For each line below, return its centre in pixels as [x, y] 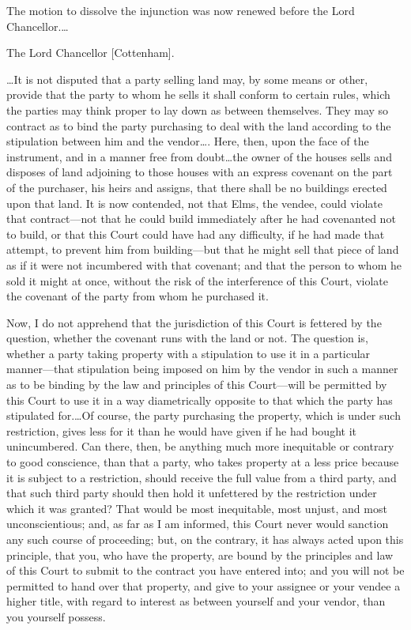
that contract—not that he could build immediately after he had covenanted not [201, 219]
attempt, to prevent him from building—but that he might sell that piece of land [203, 249]
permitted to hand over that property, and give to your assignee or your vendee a [204, 585]
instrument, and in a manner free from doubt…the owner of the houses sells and [199, 156]
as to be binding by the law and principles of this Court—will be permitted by [197, 385]
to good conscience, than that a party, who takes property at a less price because [203, 462]
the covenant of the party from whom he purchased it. [138, 296]
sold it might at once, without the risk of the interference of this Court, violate [197, 280]
